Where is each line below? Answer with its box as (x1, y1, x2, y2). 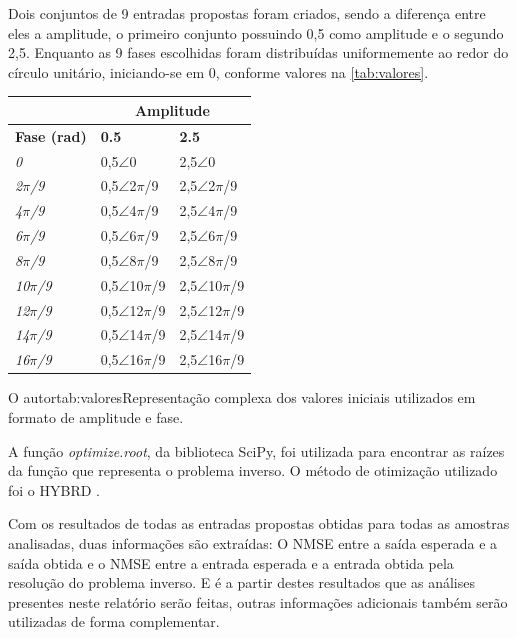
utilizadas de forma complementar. (8, 611, 220, 632)
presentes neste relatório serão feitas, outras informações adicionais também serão (8, 591, 508, 612)
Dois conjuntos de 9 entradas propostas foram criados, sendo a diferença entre (8, 3, 486, 23)
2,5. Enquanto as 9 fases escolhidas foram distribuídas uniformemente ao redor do (8, 42, 509, 63)
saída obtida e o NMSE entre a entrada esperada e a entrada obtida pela (8, 552, 454, 573)
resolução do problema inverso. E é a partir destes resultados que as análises (8, 572, 475, 593)
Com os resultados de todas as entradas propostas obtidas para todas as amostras (8, 513, 510, 534)
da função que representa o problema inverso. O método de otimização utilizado (8, 460, 498, 481)
